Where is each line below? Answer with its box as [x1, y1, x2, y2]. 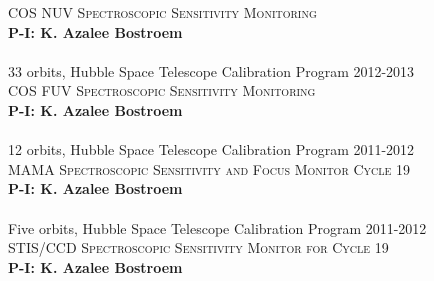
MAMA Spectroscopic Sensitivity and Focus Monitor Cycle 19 [8, 158, 410, 179]
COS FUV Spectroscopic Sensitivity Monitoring [8, 80, 316, 101]
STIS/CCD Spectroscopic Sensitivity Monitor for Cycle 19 [8, 237, 389, 258]
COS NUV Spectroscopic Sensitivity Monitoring [8, 2, 317, 22]
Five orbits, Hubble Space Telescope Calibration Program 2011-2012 [8, 217, 427, 238]
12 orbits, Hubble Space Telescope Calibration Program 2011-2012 [8, 139, 415, 160]
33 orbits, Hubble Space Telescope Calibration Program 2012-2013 [8, 60, 415, 81]
